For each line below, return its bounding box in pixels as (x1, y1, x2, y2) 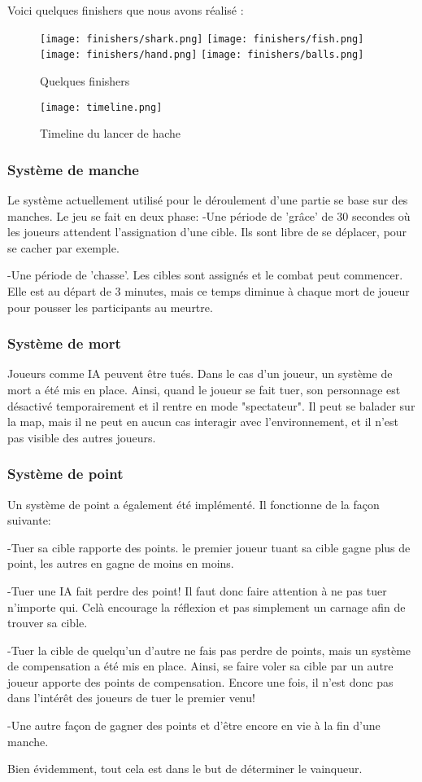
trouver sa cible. (7, 614, 88, 631)
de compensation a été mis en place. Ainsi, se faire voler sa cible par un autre (7, 657, 394, 674)
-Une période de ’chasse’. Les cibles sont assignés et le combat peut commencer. (7, 266, 403, 283)
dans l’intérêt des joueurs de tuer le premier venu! (7, 689, 255, 706)
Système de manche (7, 159, 139, 179)
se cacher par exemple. (7, 239, 120, 256)
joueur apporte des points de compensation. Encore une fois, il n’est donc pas (7, 673, 394, 690)
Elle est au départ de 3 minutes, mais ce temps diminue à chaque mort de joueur (7, 282, 410, 299)
